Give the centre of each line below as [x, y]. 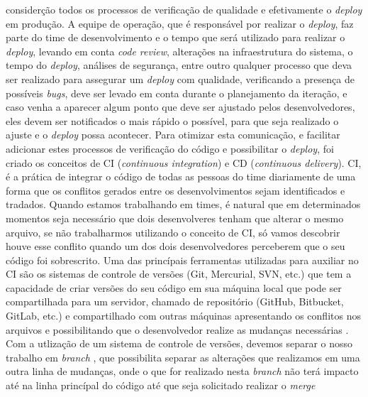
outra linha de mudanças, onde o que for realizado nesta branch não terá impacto [182, 371]
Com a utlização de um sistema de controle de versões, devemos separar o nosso [179, 343]
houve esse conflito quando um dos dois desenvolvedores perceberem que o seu [175, 246]
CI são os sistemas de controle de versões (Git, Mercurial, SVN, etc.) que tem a [179, 274]
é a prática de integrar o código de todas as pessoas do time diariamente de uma [181, 176]
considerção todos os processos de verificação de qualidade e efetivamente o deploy [184, 9]
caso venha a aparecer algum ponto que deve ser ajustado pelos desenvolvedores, [180, 107]
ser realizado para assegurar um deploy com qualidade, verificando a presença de [180, 78]
